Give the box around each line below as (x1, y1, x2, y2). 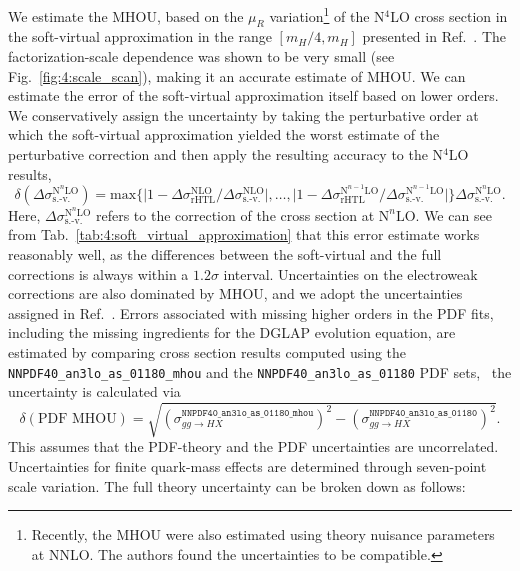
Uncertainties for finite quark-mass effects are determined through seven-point (8, 455, 487, 476)
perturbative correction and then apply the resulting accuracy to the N (8, 144, 444, 165)
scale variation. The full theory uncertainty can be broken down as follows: (8, 475, 466, 496)
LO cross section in (390, 5, 508, 26)
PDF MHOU (37, 411, 117, 426)
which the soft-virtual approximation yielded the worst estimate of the (8, 124, 440, 145)
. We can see (415, 204, 492, 225)
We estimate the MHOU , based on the (8, 5, 244, 26)
